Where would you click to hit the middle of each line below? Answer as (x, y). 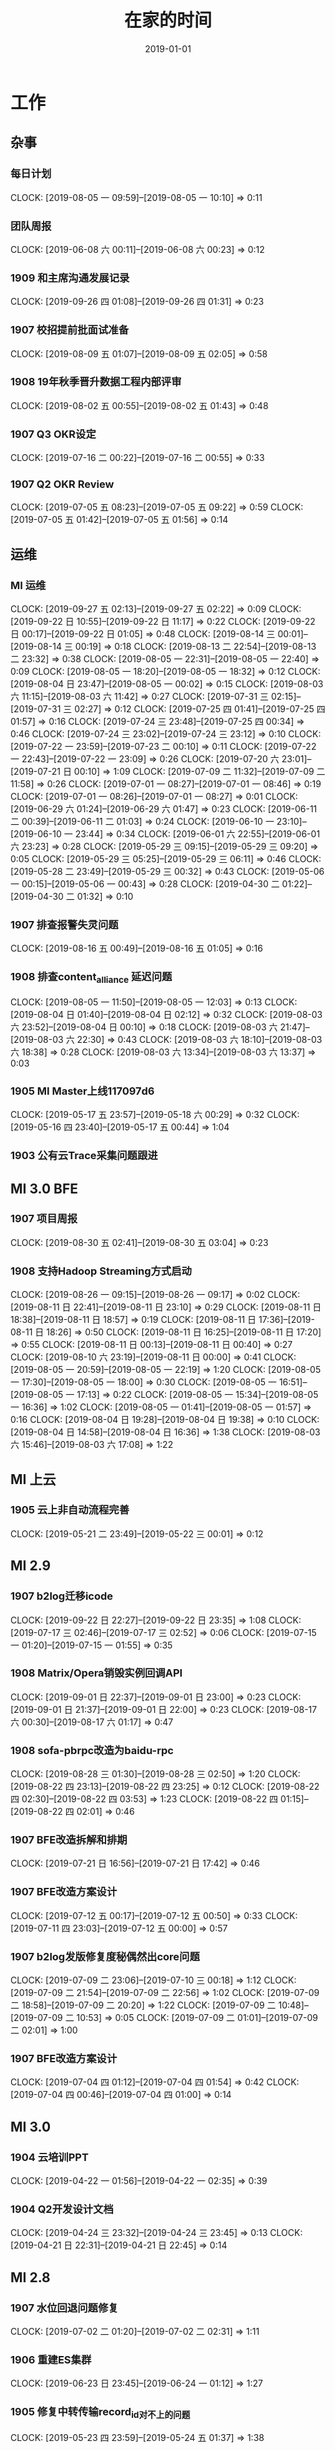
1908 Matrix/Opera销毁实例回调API (96, 1673)
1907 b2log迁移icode (62, 1596)
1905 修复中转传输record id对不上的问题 (100, 2413)
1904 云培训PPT (49, 2157)
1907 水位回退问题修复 (64, 2308)
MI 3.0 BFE (44, 1188)
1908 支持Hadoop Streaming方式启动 (101, 1271)
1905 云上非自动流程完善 (70, 1510)
